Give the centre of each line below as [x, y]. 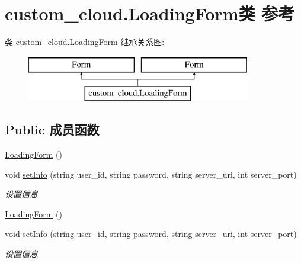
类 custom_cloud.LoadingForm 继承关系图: [85, 42]
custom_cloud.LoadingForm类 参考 [150, 13]
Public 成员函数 [52, 129]
